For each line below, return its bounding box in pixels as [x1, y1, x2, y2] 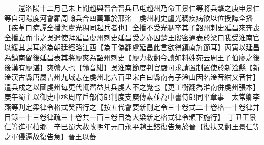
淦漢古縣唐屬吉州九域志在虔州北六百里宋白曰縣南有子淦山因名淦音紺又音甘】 [4, 72, 260, 82]
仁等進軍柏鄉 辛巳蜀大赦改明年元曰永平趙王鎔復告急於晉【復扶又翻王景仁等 [4, 121, 260, 132]
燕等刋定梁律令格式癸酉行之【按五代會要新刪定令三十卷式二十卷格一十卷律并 [4, 101, 260, 112]
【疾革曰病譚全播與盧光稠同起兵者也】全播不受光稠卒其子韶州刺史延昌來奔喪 [4, 22, 260, 33]
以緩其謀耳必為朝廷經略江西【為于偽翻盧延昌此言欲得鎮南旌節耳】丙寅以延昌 [4, 42, 260, 53]
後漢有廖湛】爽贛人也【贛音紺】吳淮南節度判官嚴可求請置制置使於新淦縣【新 [4, 62, 260, 72]
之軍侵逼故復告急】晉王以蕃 [4, 131, 96, 141]
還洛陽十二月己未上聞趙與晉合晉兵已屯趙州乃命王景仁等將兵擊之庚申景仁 [18, 3, 260, 13]
